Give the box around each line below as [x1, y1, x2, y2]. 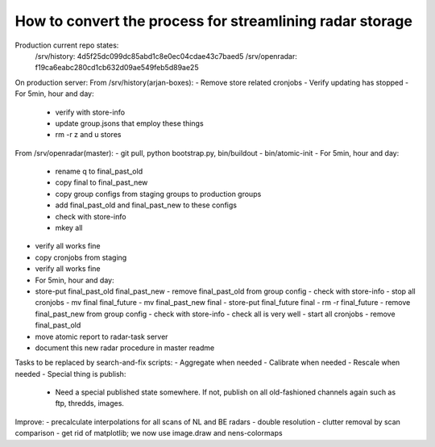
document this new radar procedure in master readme [35, 343, 215, 353]
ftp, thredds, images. [55, 399, 125, 408]
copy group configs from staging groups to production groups [55, 189, 262, 198]
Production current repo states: [14, 40, 119, 50]
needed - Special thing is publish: [14, 369, 126, 378]
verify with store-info [55, 107, 125, 117]
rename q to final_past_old [55, 166, 143, 177]
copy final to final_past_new [55, 178, 148, 187]
